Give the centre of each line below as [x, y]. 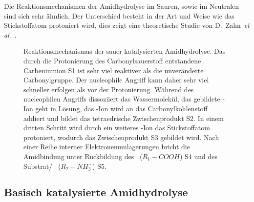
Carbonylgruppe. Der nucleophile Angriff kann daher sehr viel [116, 80]
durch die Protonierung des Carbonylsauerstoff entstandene [112, 60]
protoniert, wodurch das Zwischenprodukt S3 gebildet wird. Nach [121, 137]
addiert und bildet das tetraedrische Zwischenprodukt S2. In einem [124, 118]
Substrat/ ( [42, 166]
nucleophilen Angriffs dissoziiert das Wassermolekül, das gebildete [122, 99]
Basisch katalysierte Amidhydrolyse [96, 192]
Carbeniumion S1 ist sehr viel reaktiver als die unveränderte [114, 70]
